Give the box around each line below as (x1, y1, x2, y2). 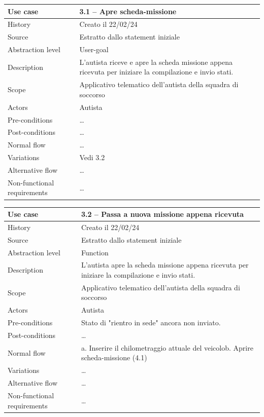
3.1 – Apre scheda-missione (79, 6, 177, 16)
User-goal (79, 44, 109, 55)
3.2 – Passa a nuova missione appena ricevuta (81, 209, 244, 219)
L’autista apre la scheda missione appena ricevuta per (81, 259, 249, 270)
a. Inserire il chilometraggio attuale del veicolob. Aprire (81, 342, 253, 353)
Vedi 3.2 (79, 152, 105, 163)
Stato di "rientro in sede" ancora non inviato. (81, 317, 221, 328)
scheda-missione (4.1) (81, 352, 147, 363)
